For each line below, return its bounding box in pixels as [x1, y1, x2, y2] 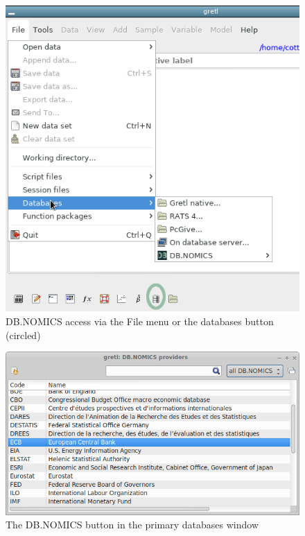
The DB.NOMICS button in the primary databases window [6, 517, 259, 532]
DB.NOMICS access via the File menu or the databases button [6, 313, 274, 328]
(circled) [6, 327, 41, 342]
